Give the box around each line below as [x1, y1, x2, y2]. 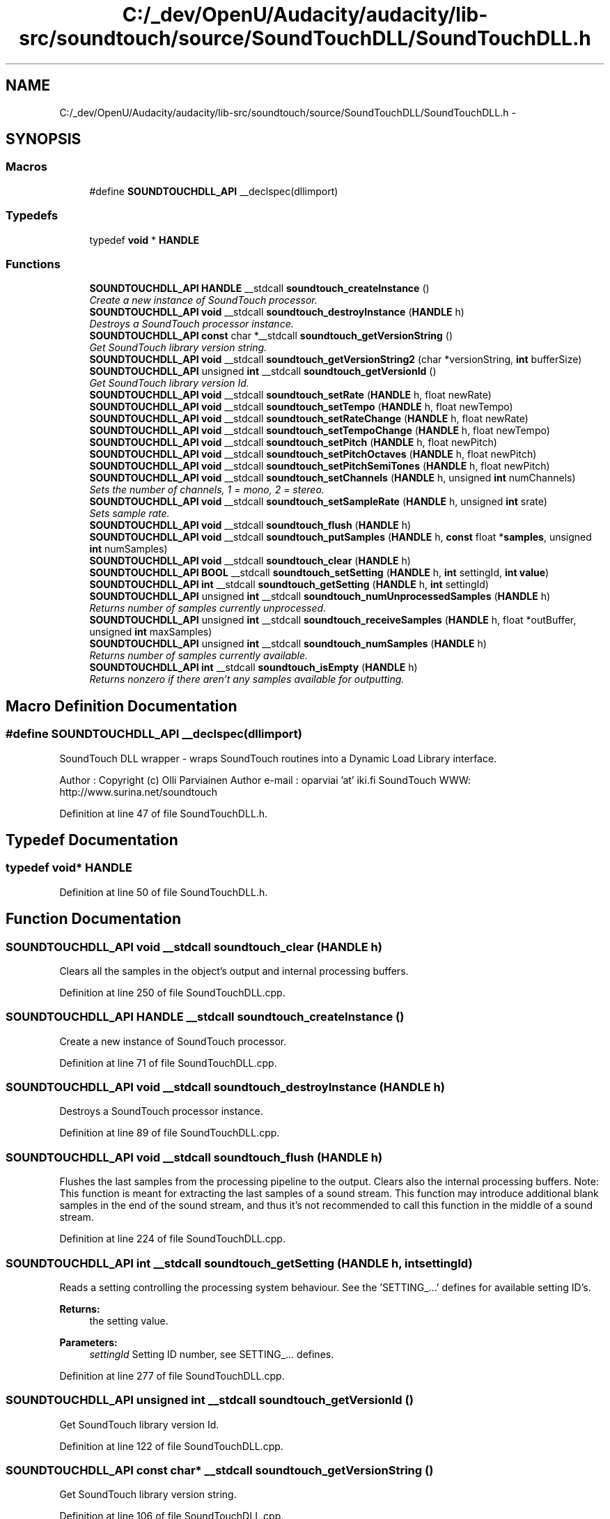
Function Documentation [6, 910, 181, 928]
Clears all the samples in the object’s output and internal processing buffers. [59, 964, 409, 977]
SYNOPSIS [6, 130, 81, 148]
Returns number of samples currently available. [89, 649, 308, 662]
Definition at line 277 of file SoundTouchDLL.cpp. [59, 1369, 285, 1382]
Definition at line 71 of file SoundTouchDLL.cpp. [59, 1056, 277, 1069]
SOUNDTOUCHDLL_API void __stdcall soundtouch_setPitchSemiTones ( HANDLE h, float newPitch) [89, 460, 550, 472]
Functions [6, 256, 61, 271]
